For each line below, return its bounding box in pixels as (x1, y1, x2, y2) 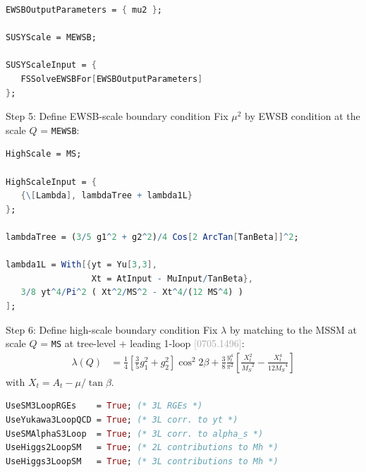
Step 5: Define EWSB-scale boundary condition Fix (6, 109, 228, 123)
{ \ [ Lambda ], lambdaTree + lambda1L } (20, 190, 193, 201)
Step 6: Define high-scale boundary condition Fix (6, 322, 218, 337)
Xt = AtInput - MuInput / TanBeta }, (91, 273, 253, 284)
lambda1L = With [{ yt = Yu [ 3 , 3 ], (6, 260, 157, 270)
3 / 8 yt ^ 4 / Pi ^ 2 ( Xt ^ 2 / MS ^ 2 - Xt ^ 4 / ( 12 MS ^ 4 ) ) (20, 287, 243, 298)
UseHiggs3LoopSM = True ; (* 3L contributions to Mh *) (6, 456, 279, 466)
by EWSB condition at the (245, 109, 360, 123)
